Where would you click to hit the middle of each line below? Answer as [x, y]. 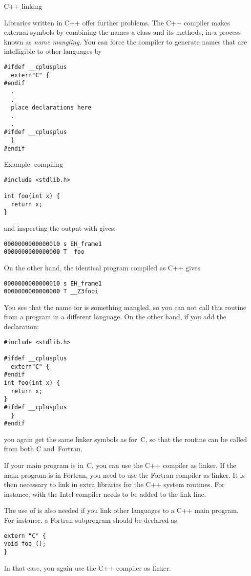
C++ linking [23, 6]
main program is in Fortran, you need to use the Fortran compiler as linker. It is [124, 475]
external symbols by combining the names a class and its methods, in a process [122, 32]
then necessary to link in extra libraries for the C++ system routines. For [114, 484]
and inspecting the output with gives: [60, 228]
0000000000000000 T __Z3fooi [51, 292]
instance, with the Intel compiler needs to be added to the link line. [105, 494]
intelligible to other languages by [53, 51]
